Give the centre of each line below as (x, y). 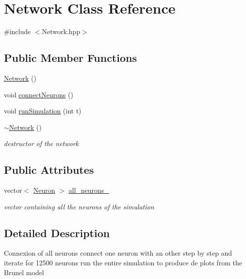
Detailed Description (57, 232)
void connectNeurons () (39, 94)
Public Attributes (49, 170)
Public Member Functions (70, 58)
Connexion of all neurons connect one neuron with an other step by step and (118, 253)
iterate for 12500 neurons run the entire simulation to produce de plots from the (123, 263)
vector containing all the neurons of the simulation (79, 206)
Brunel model (24, 272)
